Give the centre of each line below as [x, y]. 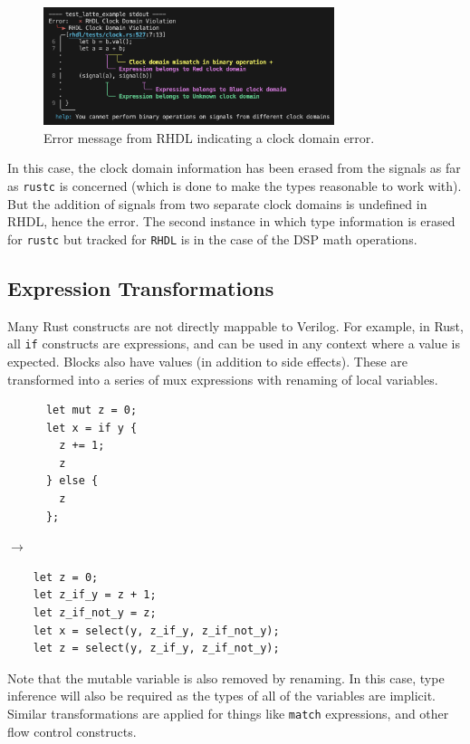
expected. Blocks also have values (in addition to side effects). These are [208, 361]
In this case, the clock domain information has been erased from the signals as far [234, 168]
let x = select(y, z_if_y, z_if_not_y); [156, 630]
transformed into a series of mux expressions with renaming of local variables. [223, 379]
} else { [72, 481]
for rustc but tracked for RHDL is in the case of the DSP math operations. [212, 238]
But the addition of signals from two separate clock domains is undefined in [217, 203]
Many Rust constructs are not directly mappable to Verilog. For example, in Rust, [235, 325]
